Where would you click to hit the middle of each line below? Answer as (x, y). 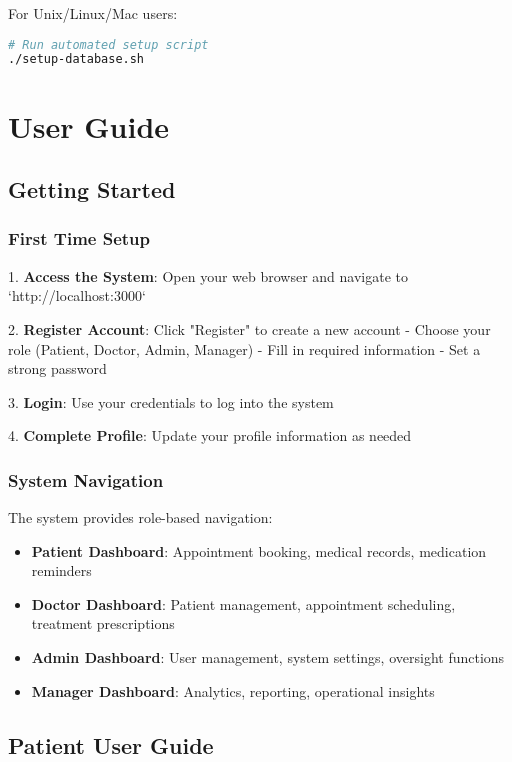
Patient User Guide (111, 744)
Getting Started (92, 189)
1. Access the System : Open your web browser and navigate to (208, 275)
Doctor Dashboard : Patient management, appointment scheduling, (243, 603)
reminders (61, 570)
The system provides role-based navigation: (140, 517)
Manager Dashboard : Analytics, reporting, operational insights (233, 690)
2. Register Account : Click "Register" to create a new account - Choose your (249, 328)
